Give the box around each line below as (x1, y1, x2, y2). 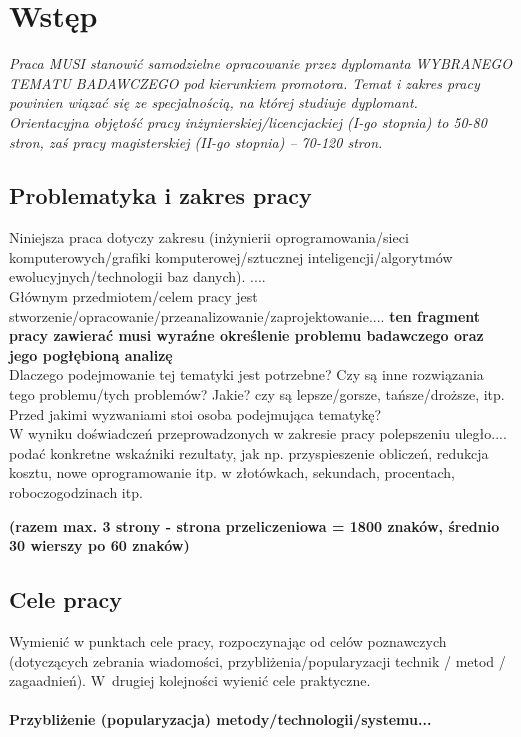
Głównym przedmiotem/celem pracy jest (9, 286, 258, 307)
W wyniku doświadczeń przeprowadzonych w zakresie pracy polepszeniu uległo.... (9, 423, 507, 444)
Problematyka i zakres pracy (9, 180, 312, 211)
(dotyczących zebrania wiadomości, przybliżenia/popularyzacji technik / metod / (9, 650, 506, 671)
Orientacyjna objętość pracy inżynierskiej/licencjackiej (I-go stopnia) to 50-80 (9, 111, 487, 132)
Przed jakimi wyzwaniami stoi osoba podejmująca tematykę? (9, 403, 382, 424)
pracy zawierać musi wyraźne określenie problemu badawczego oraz (9, 325, 484, 346)
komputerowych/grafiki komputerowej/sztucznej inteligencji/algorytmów (9, 246, 453, 267)
